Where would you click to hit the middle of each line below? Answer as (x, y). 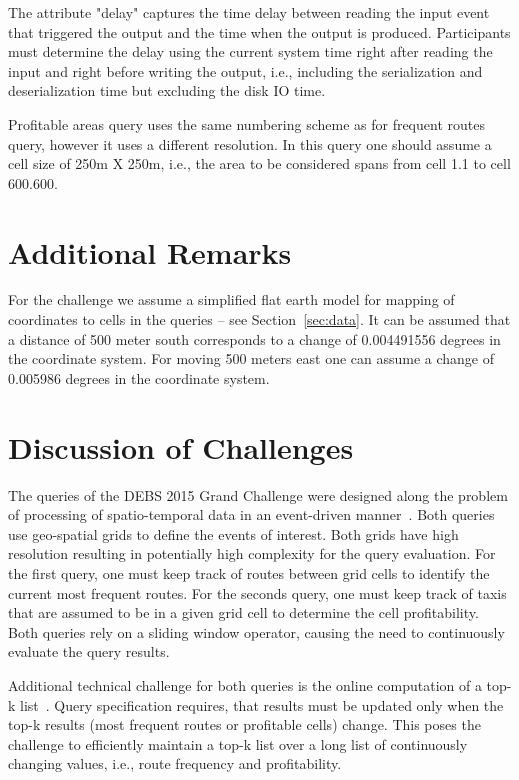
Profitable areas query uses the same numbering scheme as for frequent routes (246, 123)
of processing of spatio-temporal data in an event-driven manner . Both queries (251, 514)
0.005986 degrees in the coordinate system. (139, 377)
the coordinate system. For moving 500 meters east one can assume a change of (251, 358)
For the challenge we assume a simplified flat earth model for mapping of (231, 299)
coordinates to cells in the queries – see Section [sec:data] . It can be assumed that (259, 319)
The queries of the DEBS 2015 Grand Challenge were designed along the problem (258, 494)
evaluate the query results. (89, 651)
